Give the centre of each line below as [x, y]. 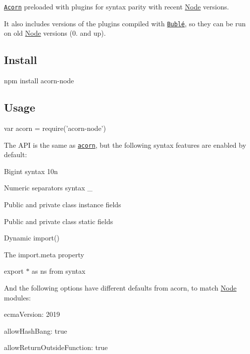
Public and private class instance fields [63, 204]
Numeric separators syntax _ [48, 188]
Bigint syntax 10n [31, 171]
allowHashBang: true [36, 330]
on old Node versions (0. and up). [55, 33]
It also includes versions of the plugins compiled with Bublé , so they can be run [125, 23]
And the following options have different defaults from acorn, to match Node [120, 287]
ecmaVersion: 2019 [32, 314]
